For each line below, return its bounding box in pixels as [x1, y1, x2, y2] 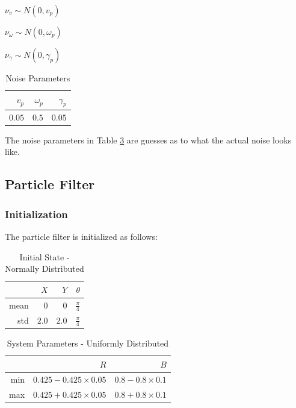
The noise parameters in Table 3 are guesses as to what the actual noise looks [5, 133, 292, 146]
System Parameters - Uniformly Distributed [7, 336, 169, 349]
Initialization [5, 206, 68, 221]
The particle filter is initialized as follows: [5, 230, 158, 242]
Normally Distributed [5, 262, 84, 275]
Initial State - [19, 250, 70, 263]
